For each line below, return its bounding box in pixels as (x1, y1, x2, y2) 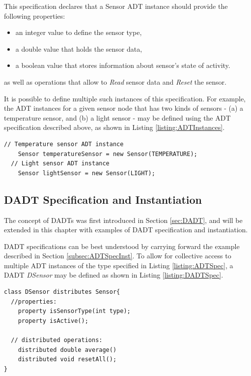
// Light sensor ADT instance (11, 160, 110, 167)
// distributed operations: (11, 337, 103, 344)
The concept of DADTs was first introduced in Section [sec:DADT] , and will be (4, 215, 243, 225)
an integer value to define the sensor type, (15, 27, 142, 37)
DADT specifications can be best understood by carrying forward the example (4, 241, 240, 251)
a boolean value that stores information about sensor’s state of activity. (15, 60, 230, 70)
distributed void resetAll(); (18, 356, 117, 363)
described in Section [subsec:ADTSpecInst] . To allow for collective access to (4, 251, 231, 261)
